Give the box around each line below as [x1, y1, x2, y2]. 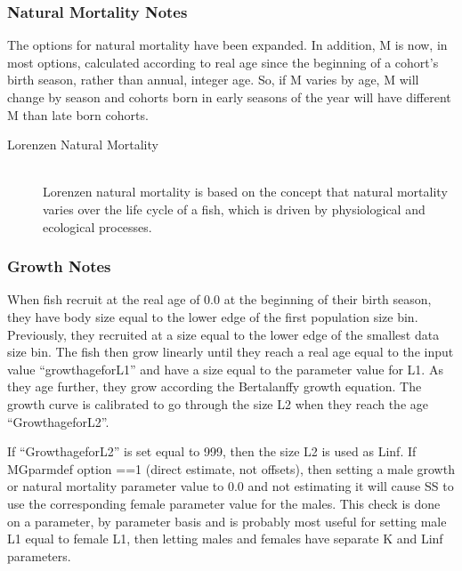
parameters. [7, 546, 71, 565]
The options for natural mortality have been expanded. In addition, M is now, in [7, 36, 448, 54]
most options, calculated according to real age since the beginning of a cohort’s [7, 52, 439, 71]
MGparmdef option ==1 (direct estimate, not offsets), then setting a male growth [7, 459, 455, 478]
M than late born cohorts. [7, 105, 149, 124]
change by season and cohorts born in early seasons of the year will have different [7, 88, 451, 106]
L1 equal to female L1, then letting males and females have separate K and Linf [7, 529, 443, 548]
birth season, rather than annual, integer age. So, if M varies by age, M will [7, 70, 419, 89]
